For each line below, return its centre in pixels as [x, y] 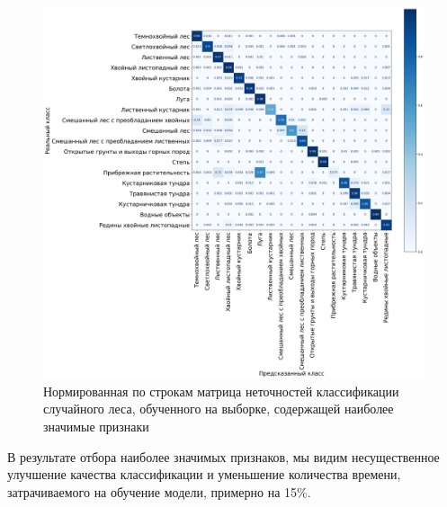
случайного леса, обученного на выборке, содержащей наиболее [219, 409]
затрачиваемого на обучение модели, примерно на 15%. [159, 491]
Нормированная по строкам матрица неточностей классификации [221, 391]
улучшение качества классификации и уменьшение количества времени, [204, 474]
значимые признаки [96, 427]
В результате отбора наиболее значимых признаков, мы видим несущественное [223, 456]
